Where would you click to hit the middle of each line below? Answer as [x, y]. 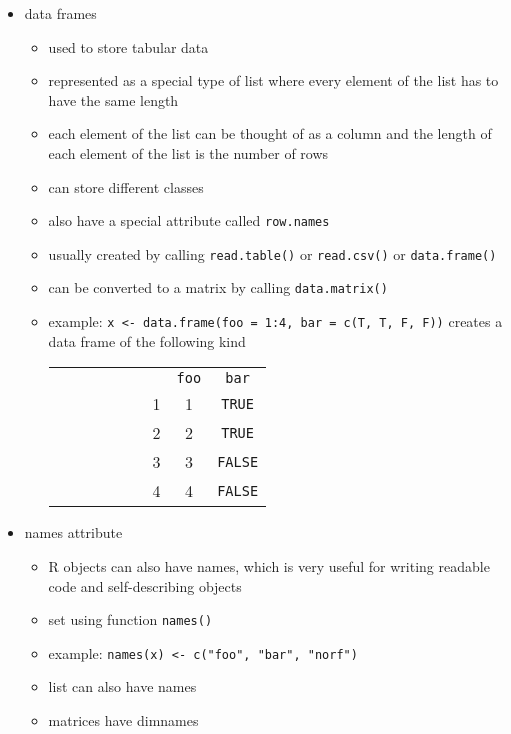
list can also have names [122, 686]
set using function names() [130, 619]
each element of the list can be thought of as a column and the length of [270, 133]
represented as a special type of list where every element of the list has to [273, 80]
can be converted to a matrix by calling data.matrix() [218, 287]
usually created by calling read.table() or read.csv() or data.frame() [272, 253]
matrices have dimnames [123, 720]
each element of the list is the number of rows [188, 152]
